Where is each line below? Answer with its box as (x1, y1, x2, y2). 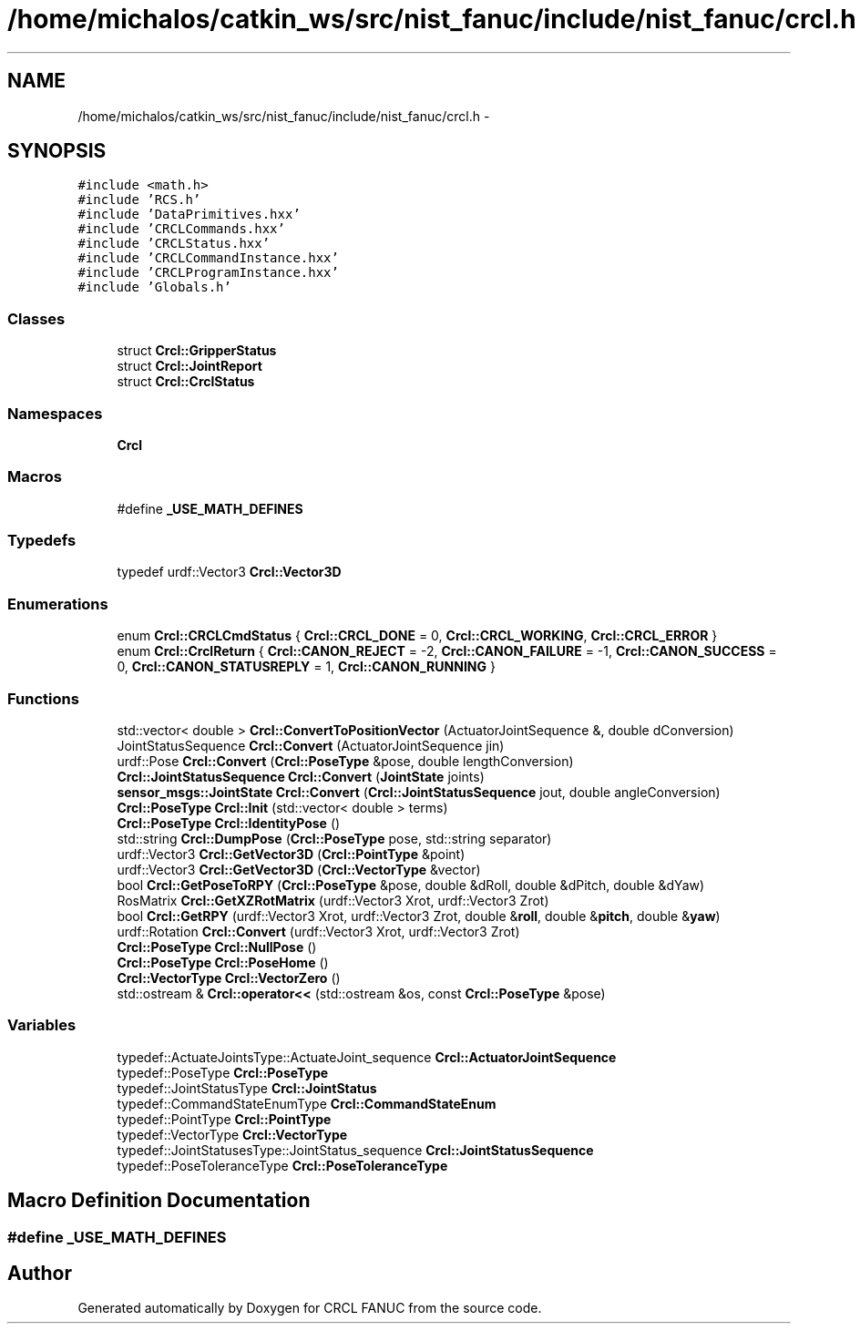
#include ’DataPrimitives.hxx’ (77, 207, 301, 222)
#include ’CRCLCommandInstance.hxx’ (77, 251, 339, 266)
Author (7, 1261, 72, 1285)
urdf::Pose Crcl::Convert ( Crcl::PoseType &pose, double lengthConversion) (117, 753, 574, 769)
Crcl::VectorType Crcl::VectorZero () (117, 969, 341, 986)
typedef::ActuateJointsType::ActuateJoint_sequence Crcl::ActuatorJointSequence (117, 1049, 617, 1065)
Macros (7, 467, 62, 486)
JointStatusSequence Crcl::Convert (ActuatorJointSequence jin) (117, 737, 505, 753)
